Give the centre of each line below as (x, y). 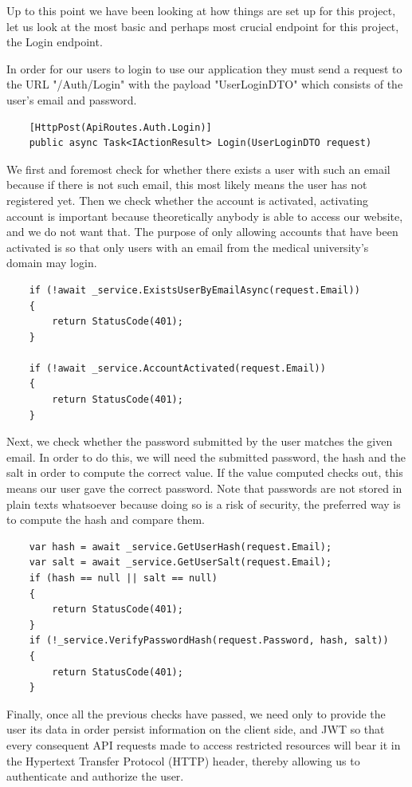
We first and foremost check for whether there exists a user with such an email (198, 169)
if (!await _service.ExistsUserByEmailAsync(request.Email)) (194, 290)
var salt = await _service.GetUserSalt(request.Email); (180, 563)
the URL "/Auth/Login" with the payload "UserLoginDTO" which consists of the (205, 84)
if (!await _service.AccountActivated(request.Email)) (177, 368)
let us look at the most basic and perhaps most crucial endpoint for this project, (203, 26)
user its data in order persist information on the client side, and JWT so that (196, 729)
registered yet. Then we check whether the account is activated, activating (188, 200)
